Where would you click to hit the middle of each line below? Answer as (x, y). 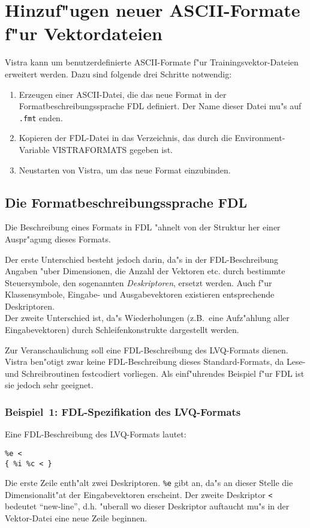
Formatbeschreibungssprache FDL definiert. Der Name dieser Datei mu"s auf (160, 106)
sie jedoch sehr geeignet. (49, 385)
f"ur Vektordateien (84, 33)
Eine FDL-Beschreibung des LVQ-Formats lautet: (96, 434)
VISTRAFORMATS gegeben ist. (113, 149)
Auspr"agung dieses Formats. (58, 238)
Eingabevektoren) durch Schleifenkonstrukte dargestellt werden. (122, 330)
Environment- (260, 138)
